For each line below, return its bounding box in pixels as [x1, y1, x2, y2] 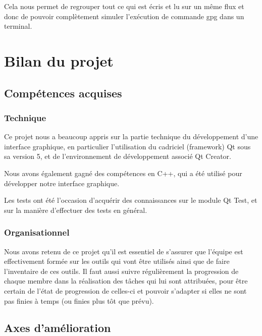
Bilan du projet [4, 50, 114, 71]
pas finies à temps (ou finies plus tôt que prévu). [4, 295, 154, 306]
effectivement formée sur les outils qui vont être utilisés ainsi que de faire [4, 256, 230, 266]
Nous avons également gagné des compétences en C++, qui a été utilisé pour [4, 167, 242, 178]
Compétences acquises [4, 85, 122, 100]
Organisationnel [4, 226, 70, 239]
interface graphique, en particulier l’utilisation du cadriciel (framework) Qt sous [4, 141, 251, 151]
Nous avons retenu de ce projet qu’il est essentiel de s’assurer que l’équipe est [4, 246, 243, 256]
